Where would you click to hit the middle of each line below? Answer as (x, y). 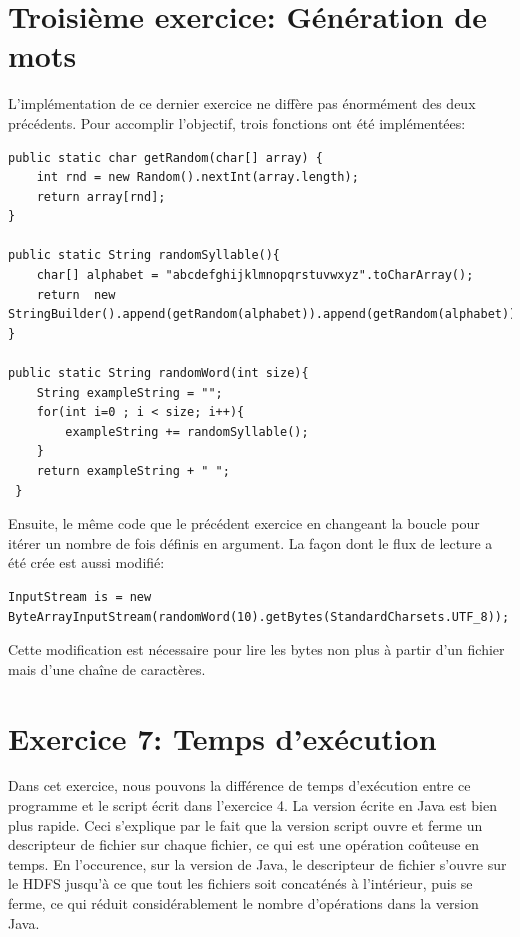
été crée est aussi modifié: (86, 562)
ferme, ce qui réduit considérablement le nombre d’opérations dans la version (243, 903)
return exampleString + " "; (133, 471)
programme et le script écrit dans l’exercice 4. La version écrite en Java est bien (252, 805)
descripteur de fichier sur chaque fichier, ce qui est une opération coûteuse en (244, 844)
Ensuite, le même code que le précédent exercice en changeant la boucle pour (244, 523)
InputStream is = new (80, 596)
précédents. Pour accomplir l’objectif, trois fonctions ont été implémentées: (237, 122)
